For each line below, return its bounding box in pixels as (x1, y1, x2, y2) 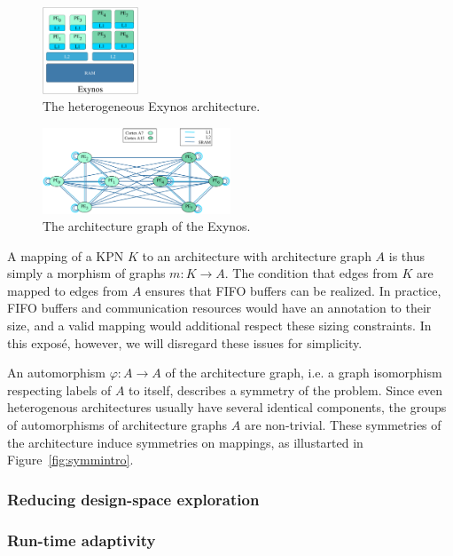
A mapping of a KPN (7, 246, 124, 265)
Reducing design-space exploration (7, 488, 260, 510)
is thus (388, 246, 425, 265)
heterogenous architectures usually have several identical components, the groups (7, 398, 447, 417)
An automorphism (7, 363, 105, 382)
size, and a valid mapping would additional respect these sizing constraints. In (7, 316, 432, 335)
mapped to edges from (7, 281, 129, 299)
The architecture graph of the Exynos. (43, 217, 251, 235)
